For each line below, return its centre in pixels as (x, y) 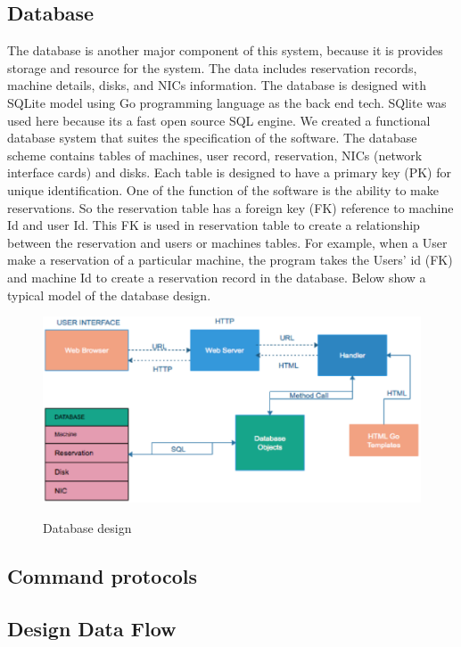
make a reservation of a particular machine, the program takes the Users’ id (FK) (230, 260)
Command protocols (103, 575)
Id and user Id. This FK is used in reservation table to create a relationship (214, 225)
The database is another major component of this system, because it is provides (225, 50)
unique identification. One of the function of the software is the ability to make (223, 189)
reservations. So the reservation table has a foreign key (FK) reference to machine (230, 207)
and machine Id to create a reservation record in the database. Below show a (217, 277)
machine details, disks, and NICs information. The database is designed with (217, 85)
